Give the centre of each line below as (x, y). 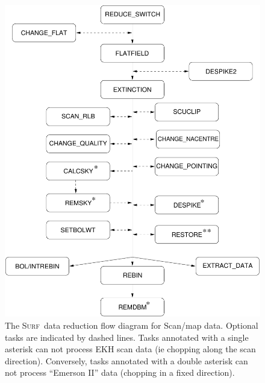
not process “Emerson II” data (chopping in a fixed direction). (120, 372)
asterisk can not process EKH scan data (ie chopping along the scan (130, 349)
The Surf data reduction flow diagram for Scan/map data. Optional (132, 325)
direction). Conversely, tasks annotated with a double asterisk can (126, 360)
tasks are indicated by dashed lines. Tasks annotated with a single (127, 337)
